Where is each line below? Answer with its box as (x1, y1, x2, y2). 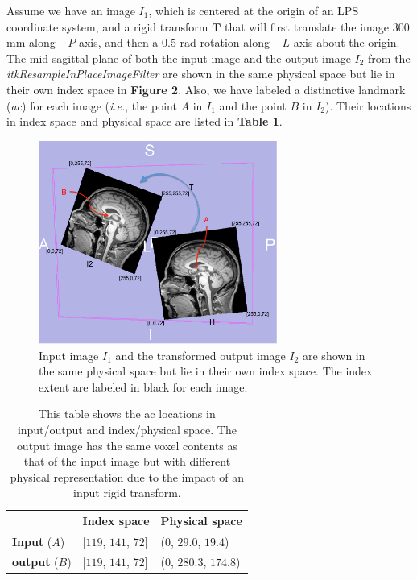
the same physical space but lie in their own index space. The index (39, 362, 373, 379)
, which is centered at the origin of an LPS (148, 2, 359, 19)
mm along (6, 34, 56, 51)
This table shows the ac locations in (39, 405, 216, 422)
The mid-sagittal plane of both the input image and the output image (6, 49, 351, 66)
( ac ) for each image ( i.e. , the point (6, 97, 177, 114)
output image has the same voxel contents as (16, 437, 237, 454)
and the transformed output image (115, 346, 286, 363)
